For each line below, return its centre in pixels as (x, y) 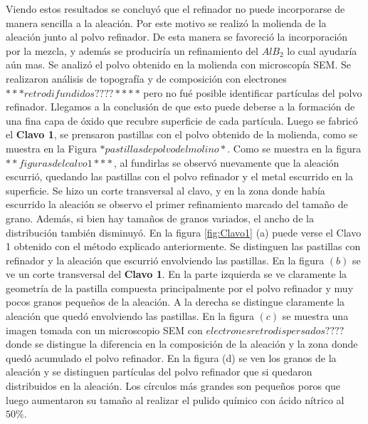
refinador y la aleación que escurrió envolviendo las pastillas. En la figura (165, 260)
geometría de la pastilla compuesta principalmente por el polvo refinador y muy (180, 288)
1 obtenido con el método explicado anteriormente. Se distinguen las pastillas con (183, 246)
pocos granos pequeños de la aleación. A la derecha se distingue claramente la (175, 302)
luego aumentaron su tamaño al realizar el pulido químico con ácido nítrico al (175, 399)
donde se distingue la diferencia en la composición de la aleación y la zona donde (182, 344)
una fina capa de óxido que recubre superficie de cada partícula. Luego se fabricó (182, 120)
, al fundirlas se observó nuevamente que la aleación (226, 162)
